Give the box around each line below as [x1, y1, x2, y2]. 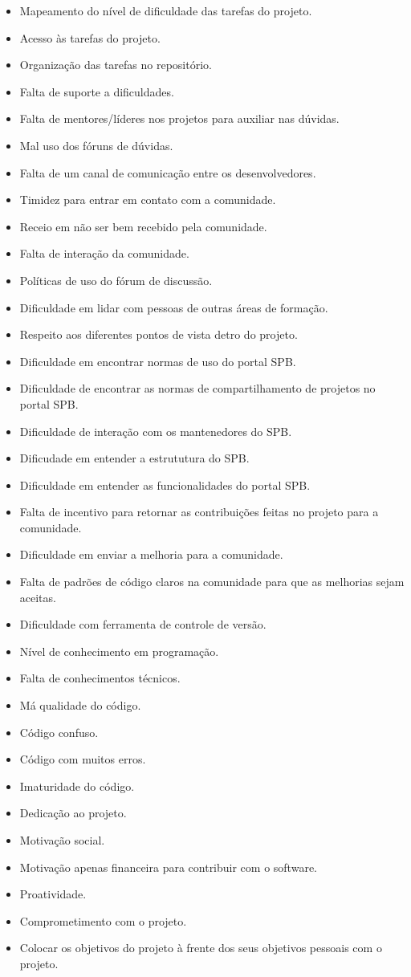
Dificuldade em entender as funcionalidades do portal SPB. [19, 476, 311, 493]
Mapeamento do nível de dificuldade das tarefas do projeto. [19, 2, 312, 18]
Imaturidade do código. [19, 777, 135, 794]
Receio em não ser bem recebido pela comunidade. [19, 218, 267, 234]
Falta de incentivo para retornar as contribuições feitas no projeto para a [19, 503, 379, 520]
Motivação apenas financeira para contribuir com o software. [19, 858, 317, 875]
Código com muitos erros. [19, 751, 146, 767]
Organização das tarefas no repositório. [19, 56, 212, 73]
